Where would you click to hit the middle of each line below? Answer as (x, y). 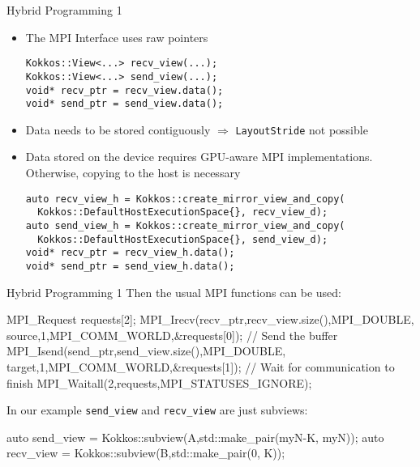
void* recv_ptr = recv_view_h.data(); (130, 253)
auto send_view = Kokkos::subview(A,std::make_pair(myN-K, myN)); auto (195, 437)
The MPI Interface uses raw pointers (117, 37)
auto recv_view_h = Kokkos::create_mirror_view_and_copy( (185, 199)
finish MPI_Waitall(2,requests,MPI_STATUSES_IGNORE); (159, 382)
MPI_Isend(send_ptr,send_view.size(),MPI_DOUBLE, (146, 351)
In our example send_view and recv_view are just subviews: (157, 410)
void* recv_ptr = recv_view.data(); (124, 90)
